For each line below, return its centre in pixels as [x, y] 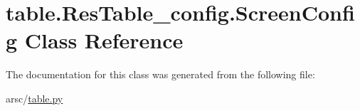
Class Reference [104, 40]
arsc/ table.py [35, 98]
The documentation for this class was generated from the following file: [160, 74]
